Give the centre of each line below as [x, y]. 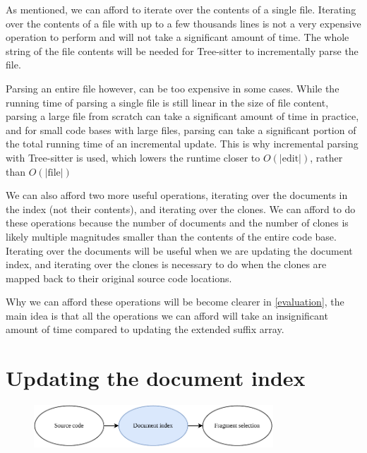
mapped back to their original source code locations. [119, 278]
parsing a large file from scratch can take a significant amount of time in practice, [182, 116]
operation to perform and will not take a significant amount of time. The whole [178, 37]
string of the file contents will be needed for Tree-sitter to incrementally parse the [182, 50]
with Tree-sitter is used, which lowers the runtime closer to [133, 157]
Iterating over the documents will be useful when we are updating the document [179, 250]
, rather [326, 157]
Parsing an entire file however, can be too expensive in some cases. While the [173, 88]
